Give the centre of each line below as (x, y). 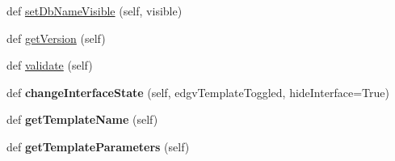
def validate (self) (50, 65)
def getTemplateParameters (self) (98, 146)
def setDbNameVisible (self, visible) (95, 11)
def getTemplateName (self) (82, 119)
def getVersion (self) (56, 38)
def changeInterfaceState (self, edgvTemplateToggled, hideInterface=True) (198, 92)
